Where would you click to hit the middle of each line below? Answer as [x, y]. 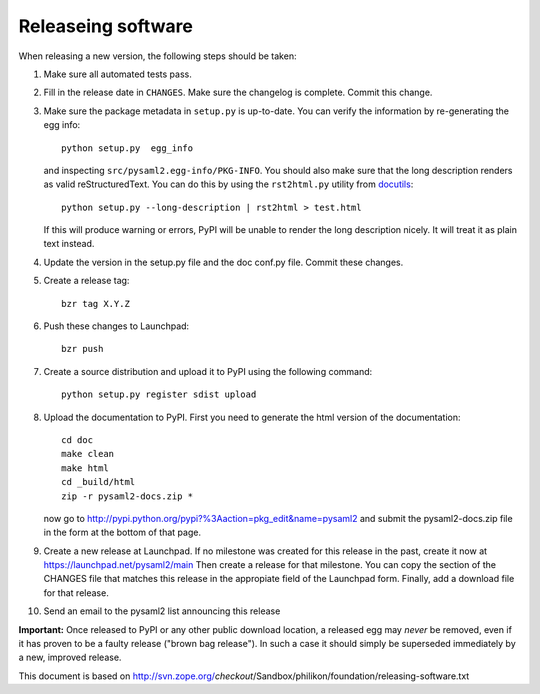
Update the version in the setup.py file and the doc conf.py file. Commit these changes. [223, 262]
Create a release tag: [86, 281]
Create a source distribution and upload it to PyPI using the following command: [208, 371]
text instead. [69, 244]
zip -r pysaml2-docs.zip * [127, 496]
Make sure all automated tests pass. [117, 74]
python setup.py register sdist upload [159, 394]
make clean [88, 454]
